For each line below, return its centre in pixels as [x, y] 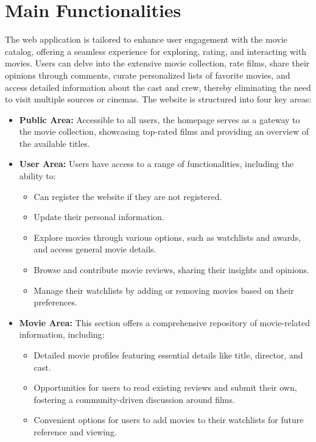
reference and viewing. [75, 431]
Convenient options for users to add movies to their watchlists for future [169, 420]
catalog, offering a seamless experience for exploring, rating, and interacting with [156, 51]
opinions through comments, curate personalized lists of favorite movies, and [148, 75]
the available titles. [54, 143]
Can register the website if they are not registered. [128, 196]
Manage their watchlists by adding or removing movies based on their [164, 290]
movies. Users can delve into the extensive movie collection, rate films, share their [157, 63]
